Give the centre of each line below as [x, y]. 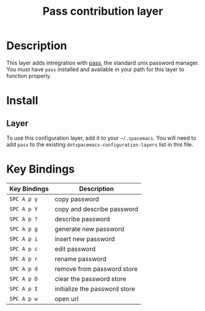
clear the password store [91, 278]
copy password [77, 199]
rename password [81, 259]
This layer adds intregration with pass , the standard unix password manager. [103, 63]
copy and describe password [97, 209]
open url [67, 299]
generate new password [89, 229]
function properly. [29, 75]
